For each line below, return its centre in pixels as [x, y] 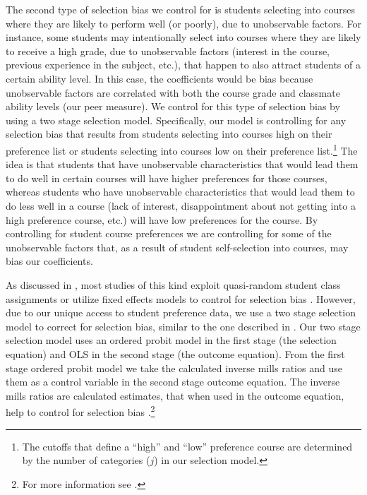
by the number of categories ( [86, 460]
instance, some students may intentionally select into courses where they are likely [183, 37]
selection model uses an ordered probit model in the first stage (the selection [171, 340]
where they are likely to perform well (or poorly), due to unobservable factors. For [183, 23]
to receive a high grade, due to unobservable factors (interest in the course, [168, 50]
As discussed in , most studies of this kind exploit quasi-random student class [173, 284]
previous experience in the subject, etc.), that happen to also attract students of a [183, 65]
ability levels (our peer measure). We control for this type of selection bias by [173, 106]
